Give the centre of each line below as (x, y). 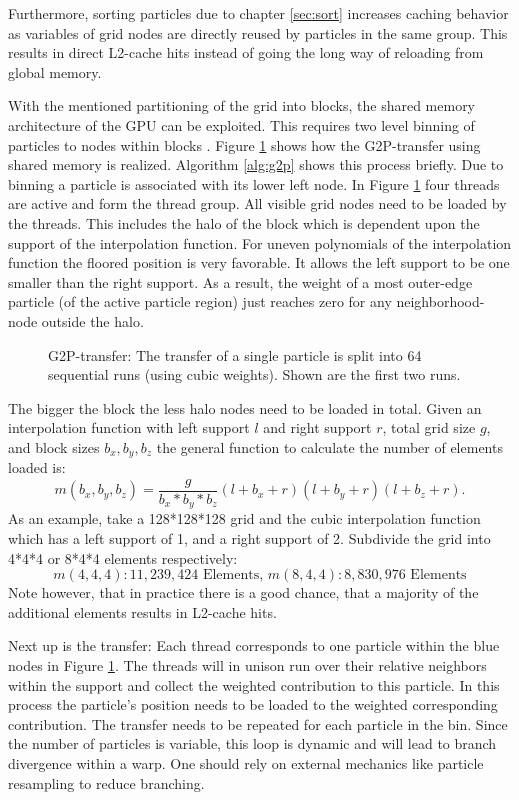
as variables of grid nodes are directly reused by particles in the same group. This (258, 32)
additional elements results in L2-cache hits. (142, 611)
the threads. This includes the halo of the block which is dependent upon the (244, 222)
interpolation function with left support (129, 427)
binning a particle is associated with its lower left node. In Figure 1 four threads (254, 183)
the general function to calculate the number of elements (329, 446)
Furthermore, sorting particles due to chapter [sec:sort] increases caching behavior (258, 13)
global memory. (55, 71)
